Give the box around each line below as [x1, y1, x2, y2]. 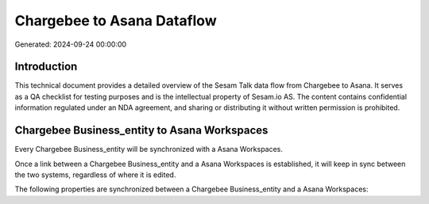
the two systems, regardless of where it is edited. [14, 170, 176, 179]
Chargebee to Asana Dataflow [14, 12, 218, 29]
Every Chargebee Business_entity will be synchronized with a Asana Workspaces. [14, 145, 284, 154]
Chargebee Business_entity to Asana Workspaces [14, 123, 269, 138]
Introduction [14, 60, 78, 74]
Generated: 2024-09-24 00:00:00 [14, 40, 127, 49]
